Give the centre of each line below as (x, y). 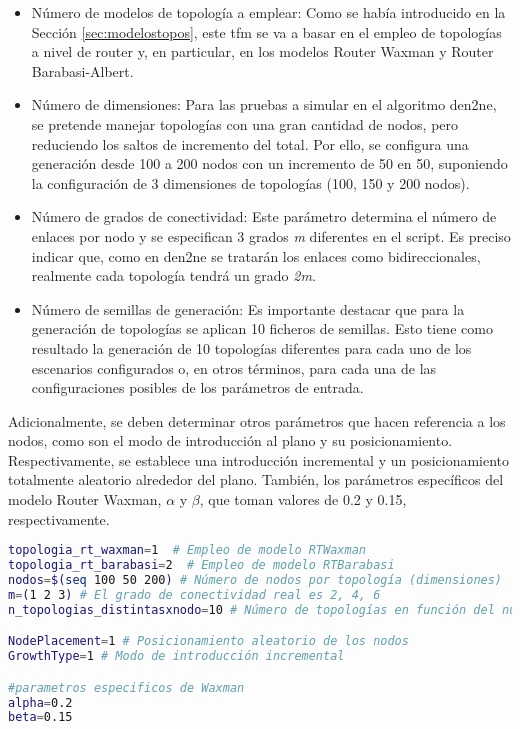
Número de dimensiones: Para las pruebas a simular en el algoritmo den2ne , (264, 104)
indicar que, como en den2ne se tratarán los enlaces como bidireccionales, (256, 255)
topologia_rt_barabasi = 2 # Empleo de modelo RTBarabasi (201, 565)
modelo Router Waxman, (85, 499)
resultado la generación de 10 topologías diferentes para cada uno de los (251, 347)
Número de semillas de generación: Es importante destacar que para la (248, 308)
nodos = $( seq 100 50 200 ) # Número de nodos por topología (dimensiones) (255, 580)
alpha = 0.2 (40, 702)
